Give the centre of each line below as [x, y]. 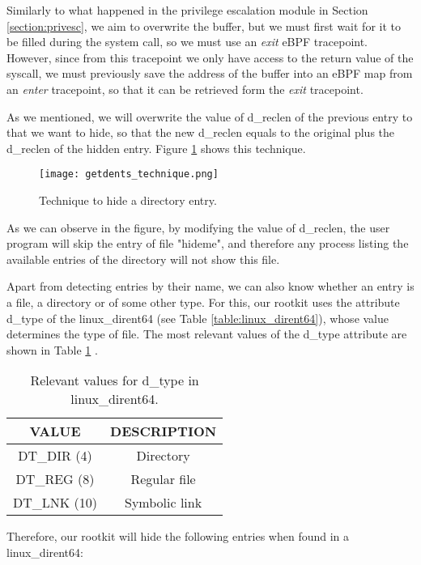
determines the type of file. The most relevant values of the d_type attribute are [207, 334]
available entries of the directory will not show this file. [143, 259]
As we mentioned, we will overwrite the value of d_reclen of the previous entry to [210, 116]
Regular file [163, 479]
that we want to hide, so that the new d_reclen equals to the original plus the [201, 132]
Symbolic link [163, 503]
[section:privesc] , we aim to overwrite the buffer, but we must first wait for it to [204, 25]
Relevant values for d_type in [115, 380]
